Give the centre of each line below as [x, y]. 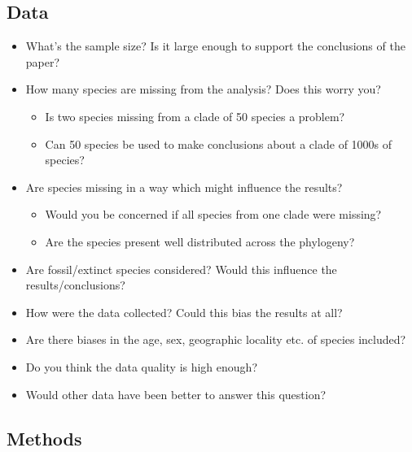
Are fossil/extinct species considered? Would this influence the [181, 269]
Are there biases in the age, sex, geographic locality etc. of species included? [216, 339]
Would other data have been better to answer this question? [176, 394]
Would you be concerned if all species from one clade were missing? [213, 214]
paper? [43, 61]
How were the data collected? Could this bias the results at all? [184, 312]
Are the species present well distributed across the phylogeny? [200, 241]
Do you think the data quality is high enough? [141, 366]
